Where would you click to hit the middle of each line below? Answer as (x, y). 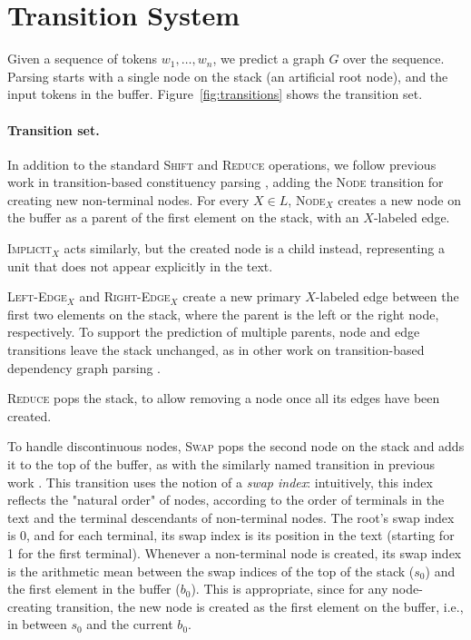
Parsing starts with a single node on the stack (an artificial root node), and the (228, 76)
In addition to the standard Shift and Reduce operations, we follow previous (222, 164)
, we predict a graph (269, 59)
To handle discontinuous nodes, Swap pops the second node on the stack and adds (236, 446)
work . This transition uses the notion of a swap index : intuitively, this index (220, 482)
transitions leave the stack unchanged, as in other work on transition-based (216, 350)
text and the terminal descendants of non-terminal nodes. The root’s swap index (231, 517)
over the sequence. (394, 59)
